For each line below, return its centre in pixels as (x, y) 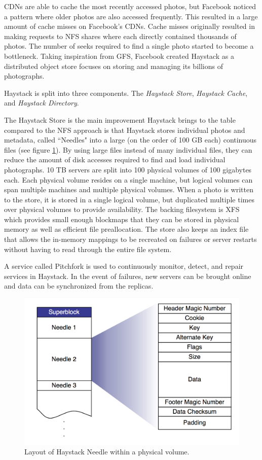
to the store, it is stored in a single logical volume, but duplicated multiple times (129, 199)
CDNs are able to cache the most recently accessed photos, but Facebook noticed (130, 6)
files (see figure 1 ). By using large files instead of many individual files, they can (128, 149)
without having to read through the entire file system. (88, 249)
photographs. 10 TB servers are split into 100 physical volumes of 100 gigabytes (128, 169)
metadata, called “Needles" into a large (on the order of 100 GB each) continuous (130, 140)
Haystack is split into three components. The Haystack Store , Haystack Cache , (126, 93)
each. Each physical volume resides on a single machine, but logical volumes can (128, 179)
